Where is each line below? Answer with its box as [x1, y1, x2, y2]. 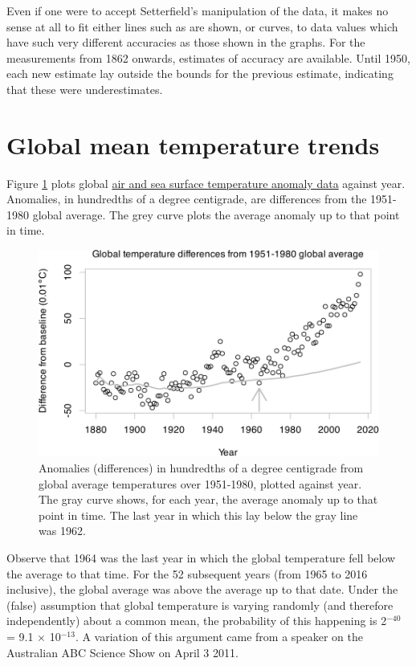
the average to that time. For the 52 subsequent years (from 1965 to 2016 [6, 565, 368, 582]
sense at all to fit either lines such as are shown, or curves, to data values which [6, 18, 398, 35]
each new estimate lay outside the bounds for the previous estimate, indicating [6, 65, 394, 82]
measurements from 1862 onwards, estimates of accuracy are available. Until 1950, [6, 49, 410, 66]
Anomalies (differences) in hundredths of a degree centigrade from [39, 460, 364, 476]
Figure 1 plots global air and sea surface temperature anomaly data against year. [6, 174, 406, 191]
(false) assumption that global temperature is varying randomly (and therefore [6, 596, 394, 613]
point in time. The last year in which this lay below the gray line [39, 506, 358, 523]
